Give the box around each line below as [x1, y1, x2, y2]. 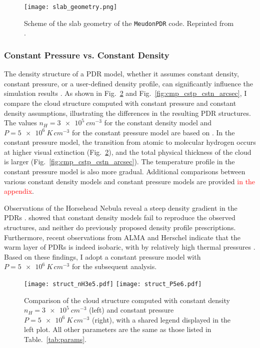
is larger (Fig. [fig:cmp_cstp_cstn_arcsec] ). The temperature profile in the [4, 156, 235, 167]
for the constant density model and [104, 117, 212, 128]
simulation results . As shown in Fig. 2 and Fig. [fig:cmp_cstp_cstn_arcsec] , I [4, 88, 247, 98]
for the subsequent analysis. [71, 261, 157, 272]
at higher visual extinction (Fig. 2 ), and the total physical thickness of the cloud [4, 146, 251, 157]
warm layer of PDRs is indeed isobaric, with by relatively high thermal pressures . [4, 242, 255, 252]
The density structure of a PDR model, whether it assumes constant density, [4, 68, 239, 79]
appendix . [4, 186, 34, 196]
